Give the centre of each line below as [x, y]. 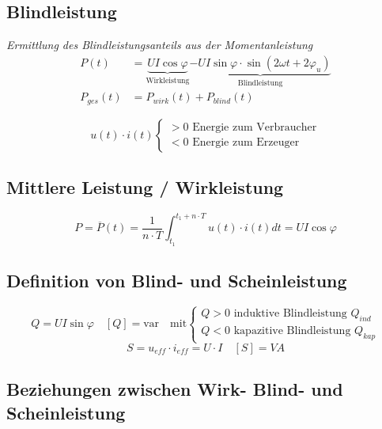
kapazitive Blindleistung [292, 330]
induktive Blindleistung [290, 314]
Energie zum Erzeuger [246, 143]
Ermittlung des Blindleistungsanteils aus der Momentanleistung [160, 45]
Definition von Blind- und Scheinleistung [177, 281]
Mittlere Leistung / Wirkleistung [145, 187]
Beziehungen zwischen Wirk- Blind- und [175, 389]
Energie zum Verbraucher [255, 128]
